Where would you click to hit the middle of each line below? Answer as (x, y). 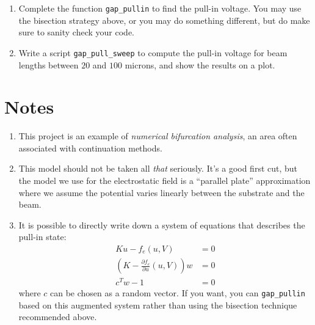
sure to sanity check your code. (77, 32)
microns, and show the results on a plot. (200, 64)
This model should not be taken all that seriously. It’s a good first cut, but (158, 168)
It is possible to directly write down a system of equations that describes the (162, 225)
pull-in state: (42, 237)
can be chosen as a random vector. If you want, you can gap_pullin (178, 293)
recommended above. (58, 317)
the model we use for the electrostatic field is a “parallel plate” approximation (165, 180)
